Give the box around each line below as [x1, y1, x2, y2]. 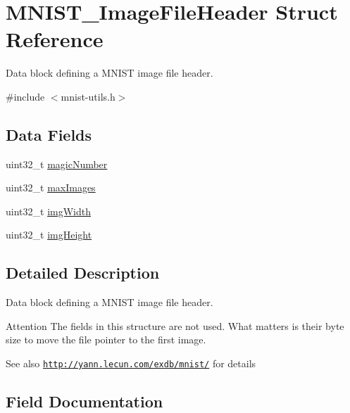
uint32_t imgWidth [6, 203, 91, 218]
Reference [6, 25, 104, 53]
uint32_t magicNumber [6, 156, 108, 171]
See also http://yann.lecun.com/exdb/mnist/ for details [6, 356, 256, 371]
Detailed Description [6, 262, 160, 284]
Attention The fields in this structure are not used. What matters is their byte [6, 318, 344, 333]
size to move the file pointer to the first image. [6, 332, 206, 347]
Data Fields [6, 123, 92, 145]
